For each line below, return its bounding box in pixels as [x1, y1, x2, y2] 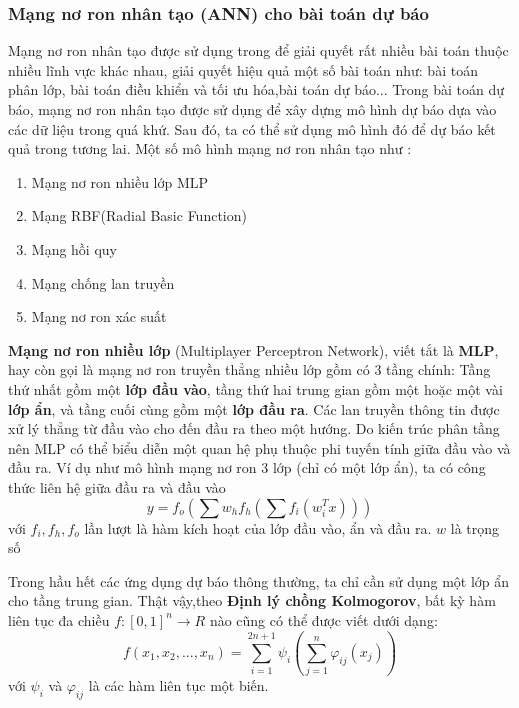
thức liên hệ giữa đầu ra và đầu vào [8, 476, 226, 497]
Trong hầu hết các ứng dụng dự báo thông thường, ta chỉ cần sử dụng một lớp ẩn [8, 570, 510, 591]
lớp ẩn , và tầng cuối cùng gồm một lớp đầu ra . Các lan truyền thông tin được [8, 398, 500, 419]
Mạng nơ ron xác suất [31, 306, 167, 327]
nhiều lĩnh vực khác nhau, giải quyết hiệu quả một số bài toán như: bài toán [8, 59, 478, 80]
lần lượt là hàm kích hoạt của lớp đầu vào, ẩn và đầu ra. [84, 517, 432, 538]
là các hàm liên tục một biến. [88, 675, 269, 696]
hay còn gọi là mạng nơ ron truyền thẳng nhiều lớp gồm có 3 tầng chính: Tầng [8, 359, 491, 380]
